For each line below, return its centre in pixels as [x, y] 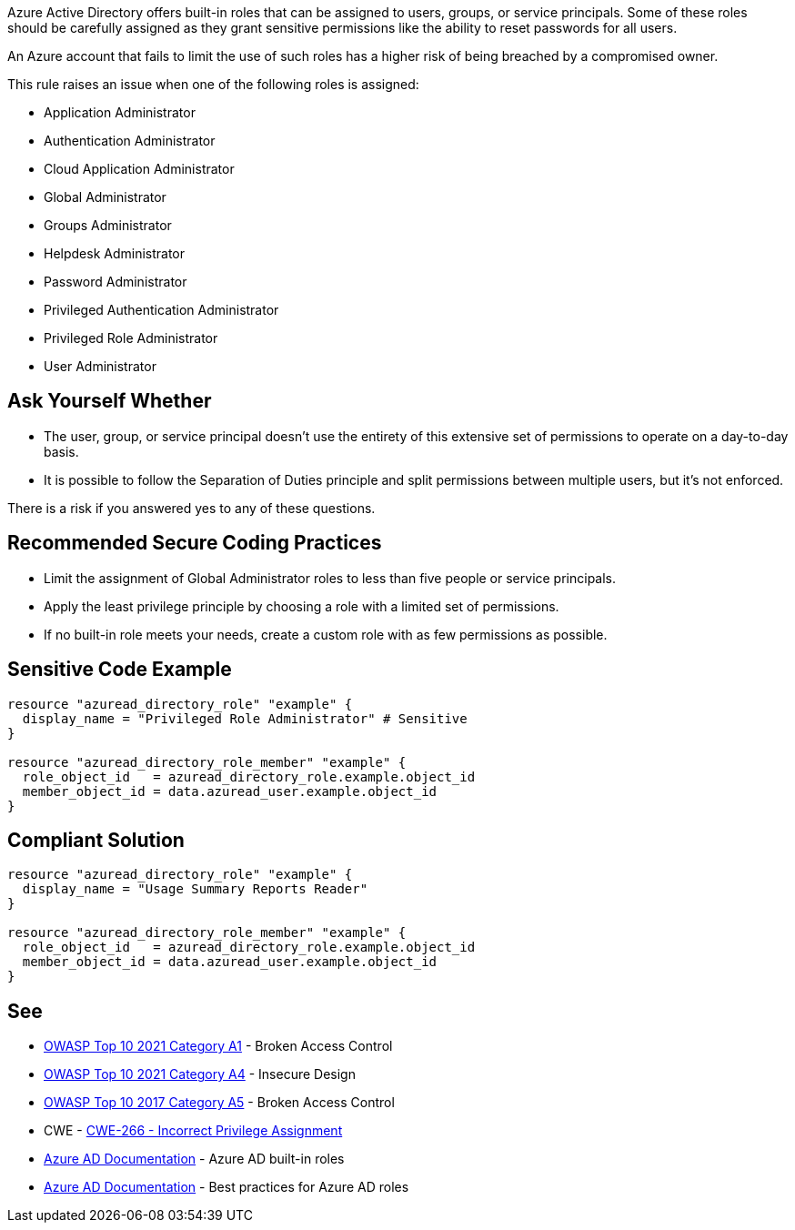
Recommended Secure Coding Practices [195, 543]
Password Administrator [116, 282]
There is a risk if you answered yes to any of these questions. [191, 508]
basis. [61, 451]
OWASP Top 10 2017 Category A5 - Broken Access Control [219, 1103]
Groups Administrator [108, 225]
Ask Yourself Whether [110, 401]
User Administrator [100, 366]
